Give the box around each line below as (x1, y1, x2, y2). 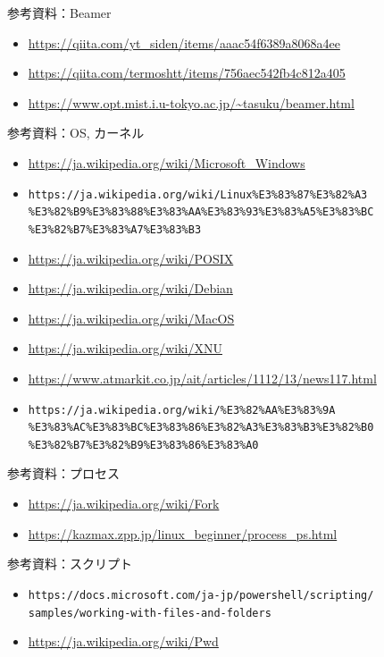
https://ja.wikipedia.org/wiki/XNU (28, 339, 222, 358)
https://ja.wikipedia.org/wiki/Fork (28, 494, 220, 513)
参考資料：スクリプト (7, 554, 132, 573)
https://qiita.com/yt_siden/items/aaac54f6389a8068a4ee (28, 33, 340, 52)
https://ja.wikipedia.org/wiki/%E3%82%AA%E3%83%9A (28, 403, 336, 417)
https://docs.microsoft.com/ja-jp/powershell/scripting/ (28, 588, 374, 602)
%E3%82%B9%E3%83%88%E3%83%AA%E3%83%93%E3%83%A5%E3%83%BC (28, 206, 374, 219)
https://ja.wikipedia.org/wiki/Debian (28, 279, 233, 298)
